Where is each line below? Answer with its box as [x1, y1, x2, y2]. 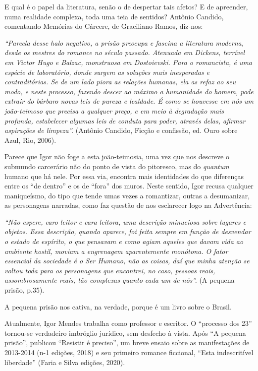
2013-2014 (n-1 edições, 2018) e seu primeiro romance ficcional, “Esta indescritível [4, 347, 254, 357]
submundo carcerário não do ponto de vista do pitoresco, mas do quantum [4, 161, 229, 171]
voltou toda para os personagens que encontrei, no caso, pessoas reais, [4, 265, 215, 275]
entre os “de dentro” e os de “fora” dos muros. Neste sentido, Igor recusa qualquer [4, 181, 254, 191]
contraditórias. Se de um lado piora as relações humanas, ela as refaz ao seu [4, 76, 236, 87]
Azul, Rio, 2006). [4, 134, 56, 145]
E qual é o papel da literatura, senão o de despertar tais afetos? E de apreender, [4, 1, 248, 11]
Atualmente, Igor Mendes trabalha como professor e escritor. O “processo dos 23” [4, 318, 252, 328]
